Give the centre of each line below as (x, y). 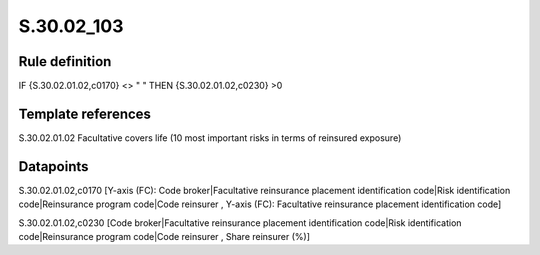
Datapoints (53, 166)
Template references (85, 113)
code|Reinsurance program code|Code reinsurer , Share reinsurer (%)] (164, 237)
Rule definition (65, 61)
